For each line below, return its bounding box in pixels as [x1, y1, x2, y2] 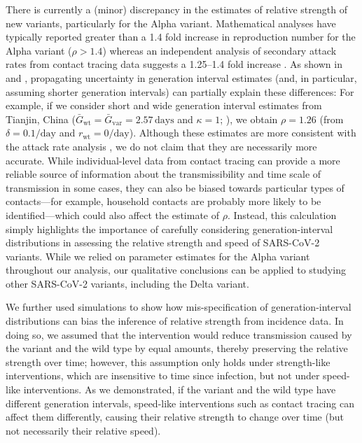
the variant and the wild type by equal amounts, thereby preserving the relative [6, 341, 348, 356]
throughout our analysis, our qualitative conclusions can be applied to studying [6, 262, 346, 277]
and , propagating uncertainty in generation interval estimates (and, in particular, [6, 70, 357, 85]
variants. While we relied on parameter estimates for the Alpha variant [6, 248, 310, 263]
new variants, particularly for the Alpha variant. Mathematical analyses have [6, 15, 336, 30]
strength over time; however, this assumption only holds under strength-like [6, 354, 330, 369]
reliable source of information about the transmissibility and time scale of [6, 167, 321, 181]
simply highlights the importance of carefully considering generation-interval [6, 221, 333, 236]
